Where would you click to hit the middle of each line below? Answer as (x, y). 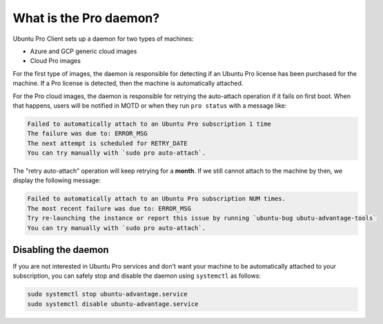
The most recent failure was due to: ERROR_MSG (109, 208)
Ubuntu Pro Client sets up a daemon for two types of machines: (103, 39)
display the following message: (57, 180)
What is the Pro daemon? (86, 18)
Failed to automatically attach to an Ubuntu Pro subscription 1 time (149, 124)
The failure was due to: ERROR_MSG (87, 134)
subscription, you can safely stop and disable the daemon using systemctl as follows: (137, 276)
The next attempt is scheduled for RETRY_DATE (107, 143)
